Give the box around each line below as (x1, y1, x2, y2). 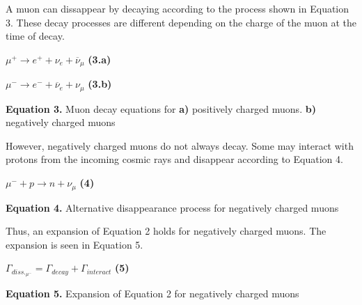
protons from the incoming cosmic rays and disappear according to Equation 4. (6, 152, 343, 166)
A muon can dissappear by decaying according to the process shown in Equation (6, 1, 349, 15)
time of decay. (6, 29, 65, 43)
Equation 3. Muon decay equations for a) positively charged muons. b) (6, 101, 316, 116)
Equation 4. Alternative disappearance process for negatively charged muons (6, 200, 339, 214)
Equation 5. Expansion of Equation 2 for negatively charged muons (6, 286, 299, 301)
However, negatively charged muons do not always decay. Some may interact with (6, 138, 354, 152)
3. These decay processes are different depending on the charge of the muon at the (6, 15, 357, 29)
